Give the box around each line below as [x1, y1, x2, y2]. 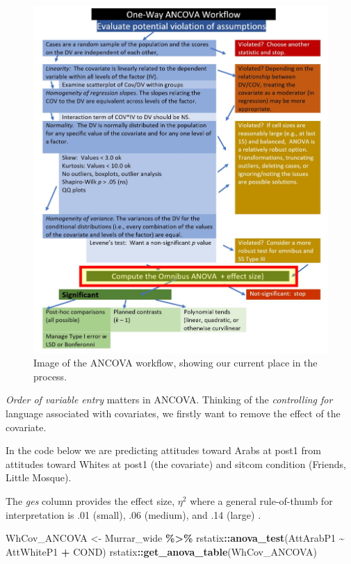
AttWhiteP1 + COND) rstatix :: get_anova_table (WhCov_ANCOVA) [6, 544, 317, 558]
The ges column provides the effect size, [6, 493, 175, 508]
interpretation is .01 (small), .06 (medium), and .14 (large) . [6, 507, 261, 522]
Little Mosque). [6, 470, 72, 485]
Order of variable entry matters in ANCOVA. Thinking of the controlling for [6, 392, 333, 407]
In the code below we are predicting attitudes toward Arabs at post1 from [6, 443, 321, 458]
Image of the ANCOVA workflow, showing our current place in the [33, 355, 318, 370]
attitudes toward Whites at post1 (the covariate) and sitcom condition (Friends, [6, 456, 346, 471]
